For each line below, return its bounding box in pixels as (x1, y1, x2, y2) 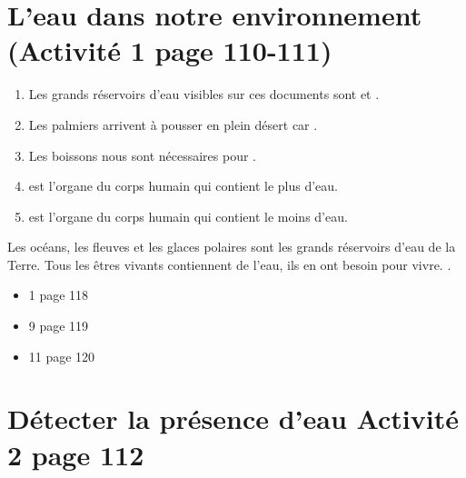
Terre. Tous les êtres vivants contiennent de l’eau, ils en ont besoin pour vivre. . (7, 254, 451, 274)
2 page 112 (7, 435, 144, 473)
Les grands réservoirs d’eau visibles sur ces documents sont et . (28, 85, 380, 104)
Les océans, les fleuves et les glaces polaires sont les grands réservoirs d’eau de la (7, 237, 456, 256)
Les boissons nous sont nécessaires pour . (28, 145, 257, 164)
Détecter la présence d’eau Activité (7, 400, 459, 437)
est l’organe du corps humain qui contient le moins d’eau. (28, 206, 348, 225)
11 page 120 (28, 346, 95, 365)
